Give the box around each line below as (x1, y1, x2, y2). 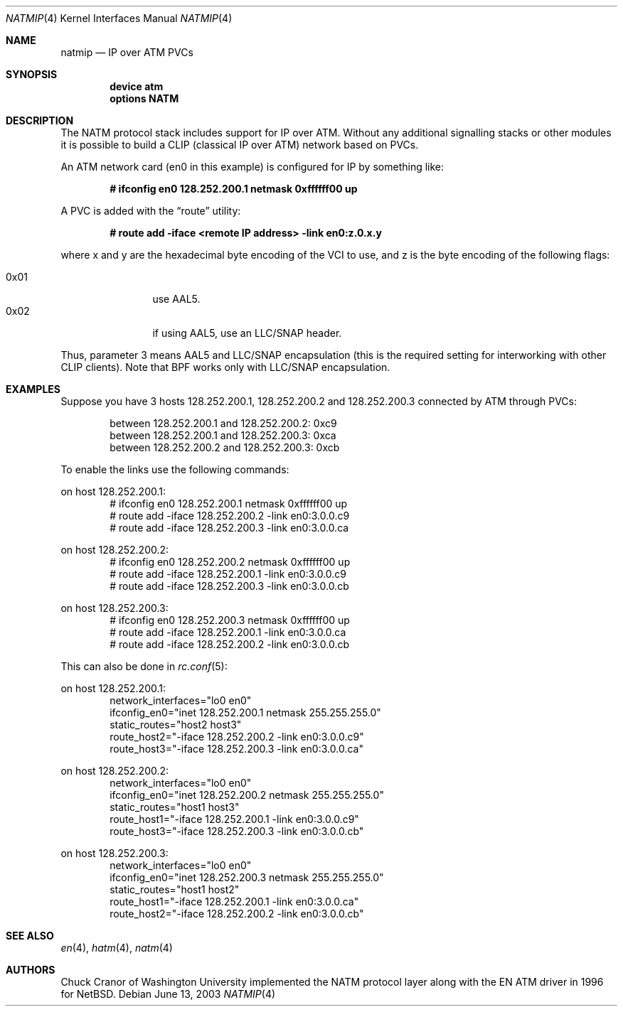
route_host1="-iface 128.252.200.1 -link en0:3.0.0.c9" (110, 813, 359, 825)
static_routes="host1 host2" (110, 883, 240, 895)
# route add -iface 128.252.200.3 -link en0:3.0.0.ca (110, 522, 349, 534)
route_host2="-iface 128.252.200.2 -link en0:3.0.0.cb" (110, 908, 364, 920)
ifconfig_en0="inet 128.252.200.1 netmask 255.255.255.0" (110, 706, 381, 718)
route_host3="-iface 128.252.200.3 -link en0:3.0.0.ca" (110, 743, 363, 755)
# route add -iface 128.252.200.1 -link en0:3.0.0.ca (110, 626, 346, 638)
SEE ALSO (6, 930, 54, 942)
